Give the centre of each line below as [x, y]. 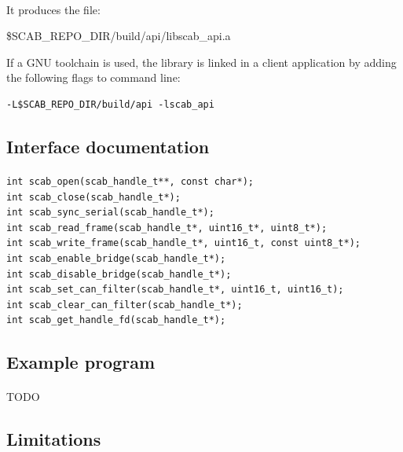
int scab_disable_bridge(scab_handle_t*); [119, 274]
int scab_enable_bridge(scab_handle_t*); [116, 258]
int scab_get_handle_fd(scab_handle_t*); [116, 320]
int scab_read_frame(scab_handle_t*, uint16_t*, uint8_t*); [167, 228]
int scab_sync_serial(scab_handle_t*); [110, 213]
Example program [81, 362]
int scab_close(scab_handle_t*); [93, 197]
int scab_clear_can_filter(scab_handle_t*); [125, 305]
